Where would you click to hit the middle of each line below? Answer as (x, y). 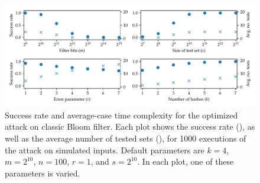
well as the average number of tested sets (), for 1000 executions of (126, 138)
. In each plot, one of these (186, 161)
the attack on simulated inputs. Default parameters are (105, 150)
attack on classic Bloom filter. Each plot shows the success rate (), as (130, 126)
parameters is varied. (43, 173)
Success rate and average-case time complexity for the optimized (121, 115)
